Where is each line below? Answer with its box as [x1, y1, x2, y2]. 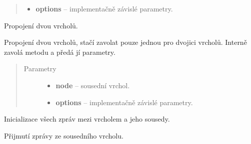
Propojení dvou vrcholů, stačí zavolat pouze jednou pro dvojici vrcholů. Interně [4, 37, 247, 47]
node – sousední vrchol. [55, 80, 130, 90]
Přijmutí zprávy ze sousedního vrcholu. [4, 130, 123, 141]
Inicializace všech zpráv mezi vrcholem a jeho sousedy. [4, 114, 170, 124]
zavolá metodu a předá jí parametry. [4, 46, 115, 57]
